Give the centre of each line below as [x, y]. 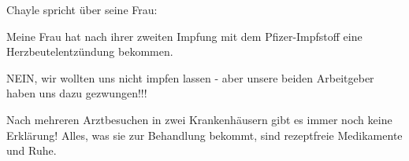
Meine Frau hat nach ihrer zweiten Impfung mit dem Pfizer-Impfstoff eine [184, 36]
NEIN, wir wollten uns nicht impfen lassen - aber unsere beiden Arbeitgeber [190, 77]
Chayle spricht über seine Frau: [82, 9]
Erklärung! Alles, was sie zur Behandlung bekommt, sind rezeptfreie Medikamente [204, 135]
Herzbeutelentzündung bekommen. [90, 51]
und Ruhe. [32, 150]
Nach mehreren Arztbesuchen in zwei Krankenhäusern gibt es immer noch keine [199, 119]
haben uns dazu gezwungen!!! [77, 93]
